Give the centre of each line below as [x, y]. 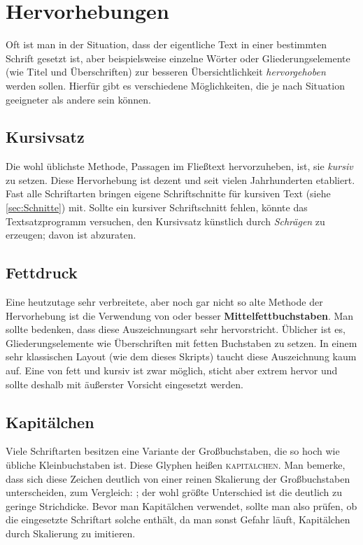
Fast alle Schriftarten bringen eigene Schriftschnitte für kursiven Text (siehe [168, 193]
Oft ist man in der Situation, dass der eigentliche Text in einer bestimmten [166, 44]
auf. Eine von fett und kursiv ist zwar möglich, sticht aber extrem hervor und [172, 370]
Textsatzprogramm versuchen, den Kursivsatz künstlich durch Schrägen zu [165, 221]
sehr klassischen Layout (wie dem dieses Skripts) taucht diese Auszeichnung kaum [181, 356]
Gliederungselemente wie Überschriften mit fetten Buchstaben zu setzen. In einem [181, 342]
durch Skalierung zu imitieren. [71, 533]
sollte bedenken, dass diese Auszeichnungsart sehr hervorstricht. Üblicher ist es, [176, 329]
